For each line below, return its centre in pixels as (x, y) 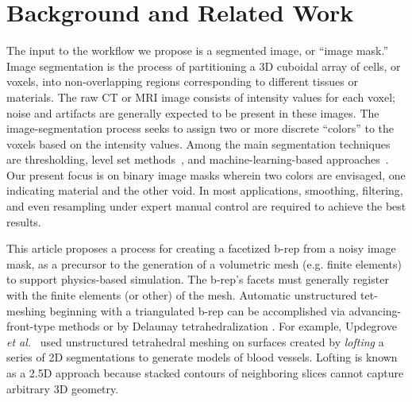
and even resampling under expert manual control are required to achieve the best (206, 206)
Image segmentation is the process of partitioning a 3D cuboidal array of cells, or (204, 66)
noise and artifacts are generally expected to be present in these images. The (193, 112)
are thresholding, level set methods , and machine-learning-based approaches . (198, 159)
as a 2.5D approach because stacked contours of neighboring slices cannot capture (205, 373)
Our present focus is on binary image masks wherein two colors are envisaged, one (206, 174)
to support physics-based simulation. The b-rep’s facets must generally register (198, 279)
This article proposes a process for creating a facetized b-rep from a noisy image (201, 248)
